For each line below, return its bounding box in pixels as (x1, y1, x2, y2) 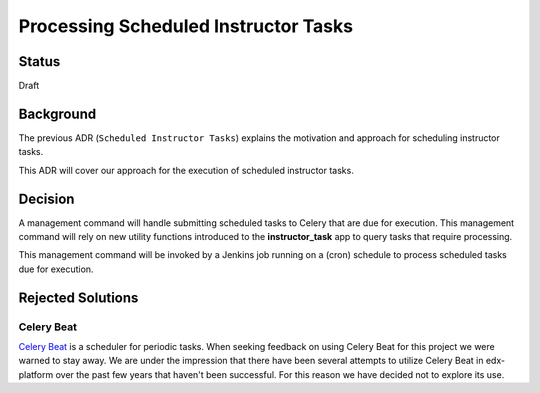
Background (18, 105, 97, 122)
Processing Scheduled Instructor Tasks (18, 15, 354, 37)
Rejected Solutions (18, 289, 139, 306)
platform (18, 368, 54, 380)
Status (18, 53, 61, 70)
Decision (18, 190, 75, 207)
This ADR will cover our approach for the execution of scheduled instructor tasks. (18, 164, 354, 176)
